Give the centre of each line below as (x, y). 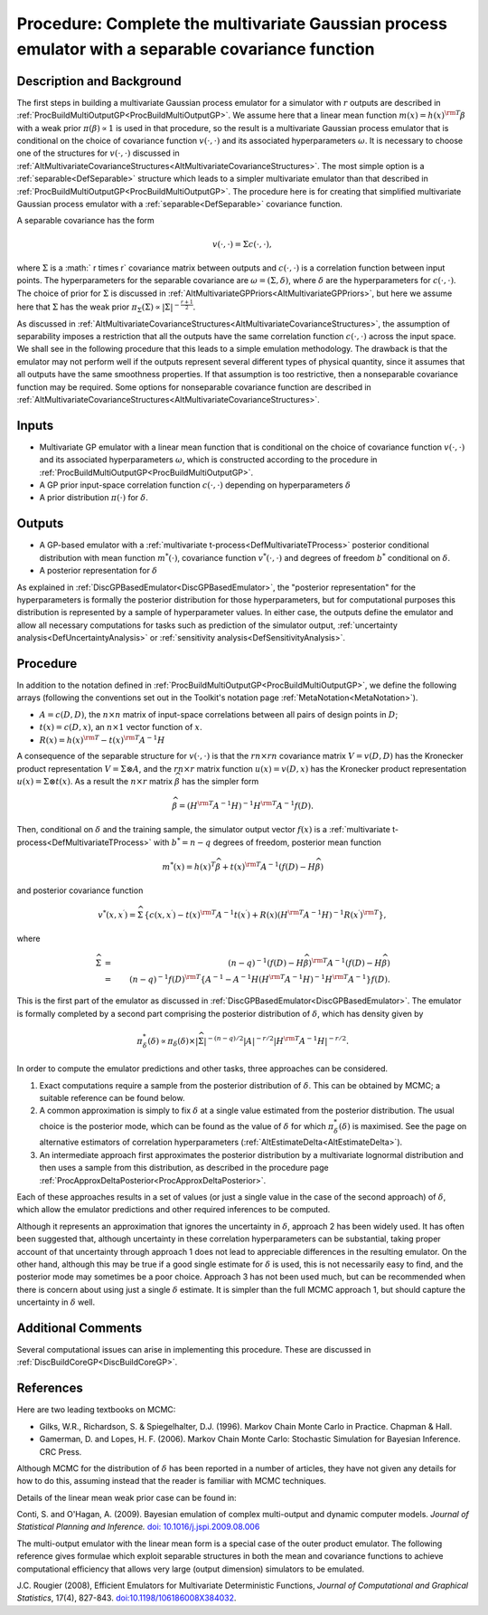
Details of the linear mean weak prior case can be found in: (127, 1497)
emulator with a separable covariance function (196, 49)
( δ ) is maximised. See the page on (403, 1126)
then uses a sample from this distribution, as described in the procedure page (184, 1168)
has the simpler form (221, 781)
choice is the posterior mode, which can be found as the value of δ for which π (187, 1126)
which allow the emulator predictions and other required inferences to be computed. (174, 1210)
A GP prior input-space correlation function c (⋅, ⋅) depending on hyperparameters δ (195, 485)
